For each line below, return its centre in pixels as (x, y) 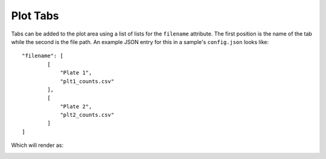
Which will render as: (37, 145)
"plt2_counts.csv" (87, 115)
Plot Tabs (35, 16)
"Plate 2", (76, 106)
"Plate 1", (76, 73)
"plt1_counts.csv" (87, 81)
